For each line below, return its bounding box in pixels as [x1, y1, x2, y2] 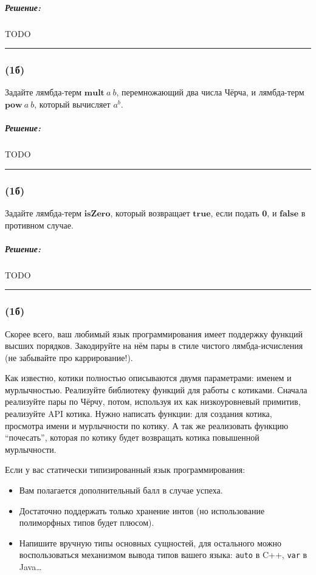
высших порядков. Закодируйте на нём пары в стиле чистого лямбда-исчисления [5, 339, 303, 352]
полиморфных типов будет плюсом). [19, 516, 154, 529]
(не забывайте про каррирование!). [5, 351, 133, 363]
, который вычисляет [34, 97, 111, 110]
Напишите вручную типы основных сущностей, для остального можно [19, 536, 281, 549]
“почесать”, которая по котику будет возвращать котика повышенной [5, 431, 259, 444]
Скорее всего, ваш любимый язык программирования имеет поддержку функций [5, 327, 303, 340]
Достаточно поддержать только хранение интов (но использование [19, 504, 265, 517]
